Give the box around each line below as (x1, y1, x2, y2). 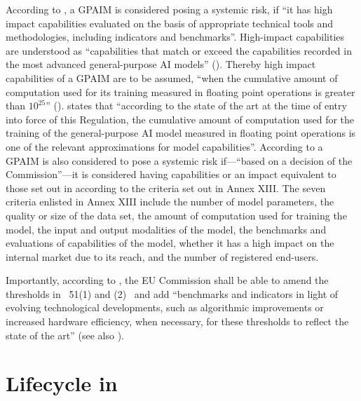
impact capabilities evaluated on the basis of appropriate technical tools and (6, 15, 334, 30)
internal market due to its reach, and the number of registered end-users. (6, 249, 319, 264)
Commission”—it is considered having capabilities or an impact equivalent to (6, 167, 336, 182)
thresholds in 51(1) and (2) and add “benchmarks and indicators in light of (6, 286, 339, 301)
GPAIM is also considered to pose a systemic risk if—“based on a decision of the (6, 153, 353, 168)
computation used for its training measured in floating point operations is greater (6, 84, 355, 99)
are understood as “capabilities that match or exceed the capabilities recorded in (6, 43, 352, 57)
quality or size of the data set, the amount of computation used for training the (6, 208, 347, 222)
